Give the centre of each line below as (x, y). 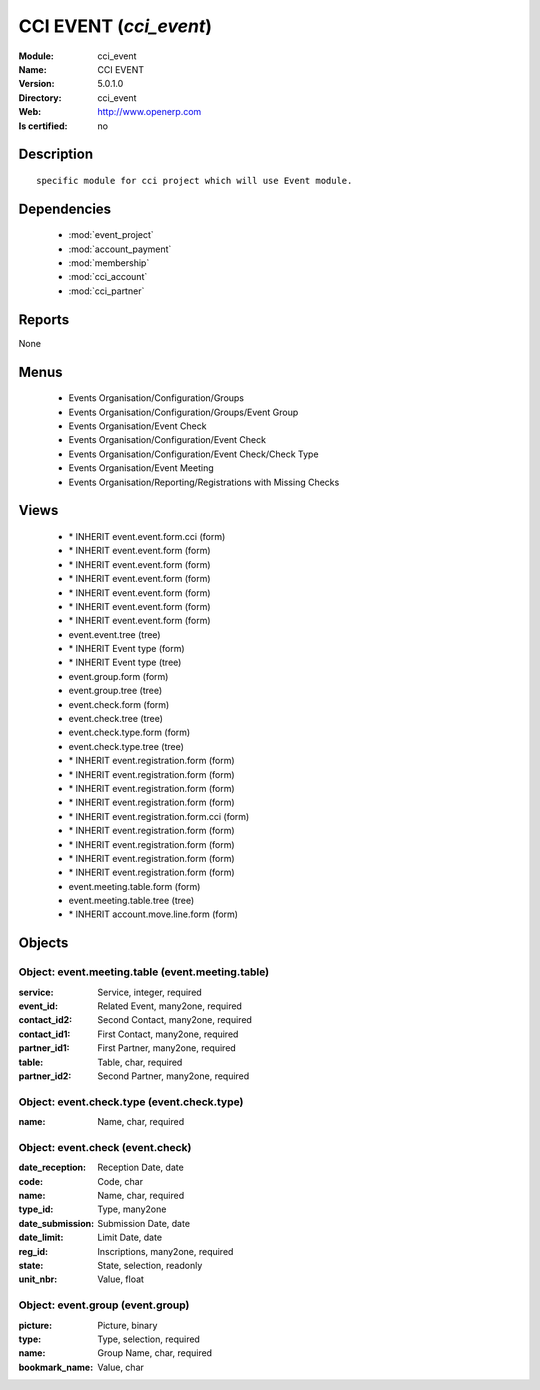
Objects (43, 943)
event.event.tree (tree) (114, 634)
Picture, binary (127, 1325)
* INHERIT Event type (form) (126, 649)
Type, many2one (132, 1209)
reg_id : (33, 1251)
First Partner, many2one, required (167, 1048)
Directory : (40, 97)
